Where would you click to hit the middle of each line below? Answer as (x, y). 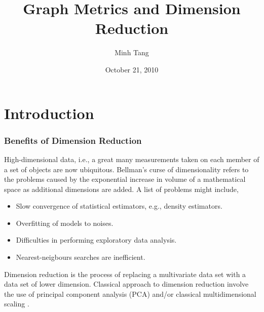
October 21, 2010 (132, 69)
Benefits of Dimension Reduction (73, 140)
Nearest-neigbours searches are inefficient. (81, 257)
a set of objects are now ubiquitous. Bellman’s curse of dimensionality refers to (126, 169)
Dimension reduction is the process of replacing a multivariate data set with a (125, 274)
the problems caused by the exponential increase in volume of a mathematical (125, 179)
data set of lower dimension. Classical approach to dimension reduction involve (126, 284)
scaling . (17, 304)
